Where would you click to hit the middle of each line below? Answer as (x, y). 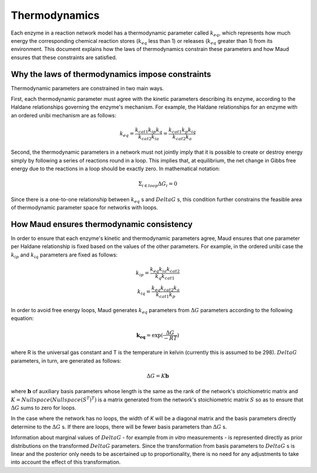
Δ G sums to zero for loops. (43, 407)
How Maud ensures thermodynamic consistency (102, 224)
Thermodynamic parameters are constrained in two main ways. (87, 88)
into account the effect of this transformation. (66, 462)
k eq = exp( (150, 336)
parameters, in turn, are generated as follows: (66, 360)
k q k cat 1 (165, 277)
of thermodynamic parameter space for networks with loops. (85, 208)
